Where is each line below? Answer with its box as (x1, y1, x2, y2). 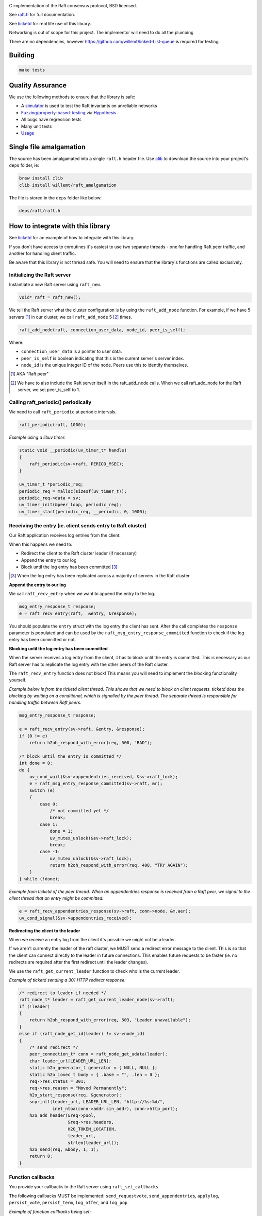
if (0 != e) (19, 733, 48, 739)
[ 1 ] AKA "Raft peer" (10, 371, 49, 377)
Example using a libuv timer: (9, 434, 66, 440)
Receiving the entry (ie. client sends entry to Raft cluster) (9, 522, 147, 529)
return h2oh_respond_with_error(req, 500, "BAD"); (29, 740, 152, 746)
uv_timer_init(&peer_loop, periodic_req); (19, 502, 122, 508)
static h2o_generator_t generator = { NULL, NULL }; (29, 1065, 158, 1071)
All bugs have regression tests (21, 117, 82, 123)
